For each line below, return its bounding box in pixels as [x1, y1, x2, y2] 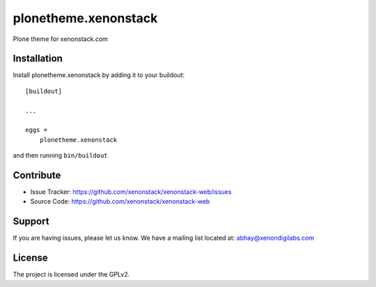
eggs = [25, 126, 48, 134]
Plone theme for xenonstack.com [13, 35, 108, 43]
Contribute [13, 170, 61, 181]
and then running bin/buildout [13, 151, 108, 160]
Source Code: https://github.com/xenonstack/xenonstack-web [30, 197, 210, 206]
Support [13, 215, 49, 227]
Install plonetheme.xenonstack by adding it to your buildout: [13, 71, 185, 79]
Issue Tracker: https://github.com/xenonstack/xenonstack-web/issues [30, 188, 232, 196]
